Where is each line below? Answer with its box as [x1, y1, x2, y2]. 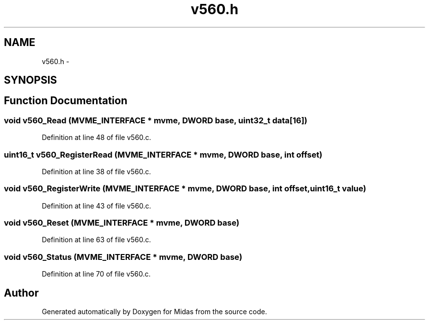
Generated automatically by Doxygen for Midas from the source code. [42, 307, 267, 316]
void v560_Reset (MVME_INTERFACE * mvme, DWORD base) [4, 218, 239, 228]
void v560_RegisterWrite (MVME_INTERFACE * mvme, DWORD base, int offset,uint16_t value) [4, 184, 366, 194]
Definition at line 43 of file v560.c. [42, 201, 151, 210]
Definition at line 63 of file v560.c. [42, 235, 151, 244]
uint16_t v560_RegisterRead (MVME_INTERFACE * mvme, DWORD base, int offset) [4, 149, 323, 160]
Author [4, 286, 39, 299]
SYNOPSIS [4, 74, 57, 87]
